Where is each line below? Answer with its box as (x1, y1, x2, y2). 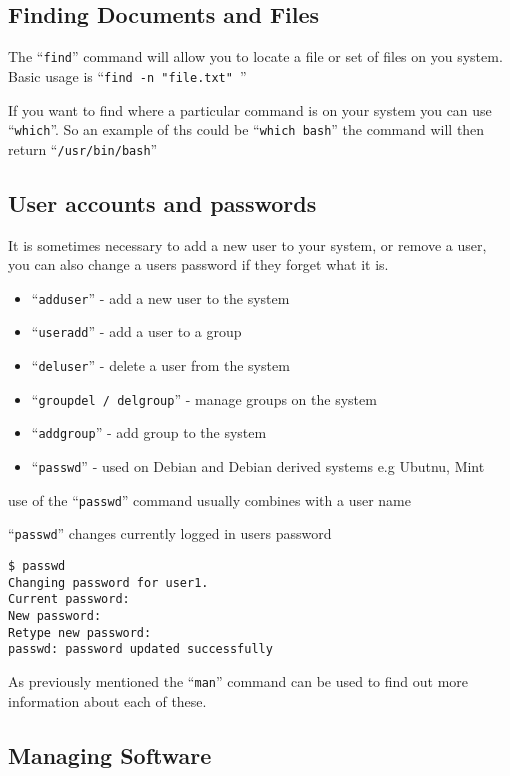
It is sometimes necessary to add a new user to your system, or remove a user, (8, 234, 487, 255)
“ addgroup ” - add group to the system (31, 422, 267, 443)
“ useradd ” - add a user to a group (31, 321, 242, 342)
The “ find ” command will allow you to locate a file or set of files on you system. (8, 46, 503, 67)
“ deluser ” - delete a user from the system (31, 355, 290, 376)
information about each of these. (8, 690, 207, 711)
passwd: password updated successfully (8, 642, 273, 657)
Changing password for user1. (8, 575, 209, 590)
